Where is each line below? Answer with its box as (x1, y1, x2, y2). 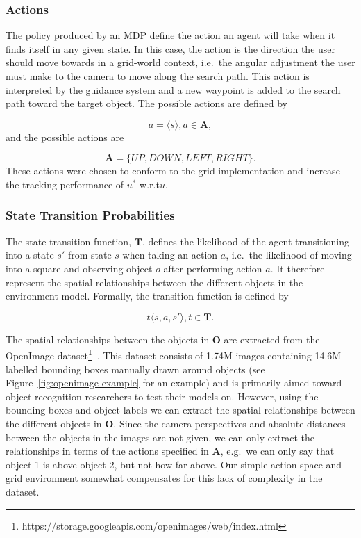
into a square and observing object (6, 261, 153, 275)
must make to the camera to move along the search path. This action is (6, 69, 310, 83)
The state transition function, (6, 234, 132, 248)
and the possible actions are (6, 129, 124, 144)
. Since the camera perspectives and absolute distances (113, 416, 346, 430)
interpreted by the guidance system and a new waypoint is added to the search (6, 82, 341, 97)
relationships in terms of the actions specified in (6, 443, 209, 458)
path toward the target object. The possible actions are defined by (6, 96, 287, 111)
